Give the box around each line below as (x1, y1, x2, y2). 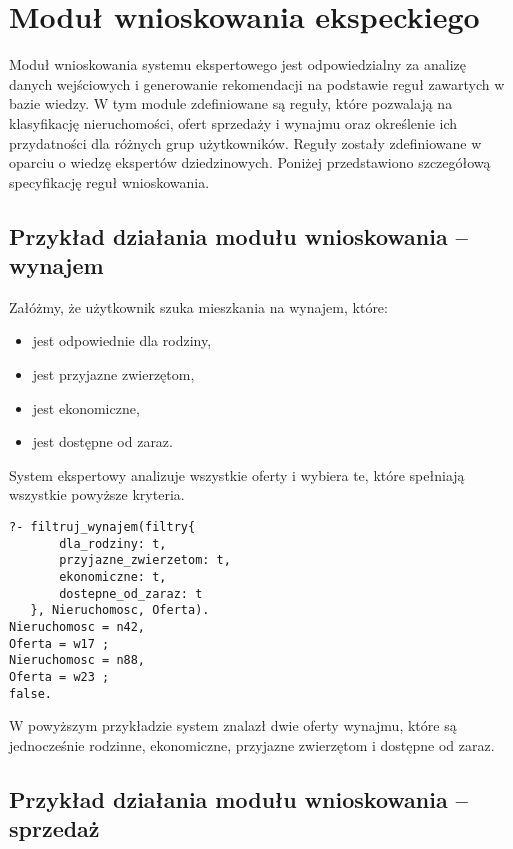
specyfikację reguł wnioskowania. (9, 171, 210, 192)
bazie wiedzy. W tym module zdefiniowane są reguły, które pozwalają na (9, 93, 453, 114)
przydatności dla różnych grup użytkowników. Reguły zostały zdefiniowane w (9, 132, 482, 153)
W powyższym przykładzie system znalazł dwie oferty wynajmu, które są (9, 715, 457, 736)
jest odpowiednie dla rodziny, (32, 330, 212, 351)
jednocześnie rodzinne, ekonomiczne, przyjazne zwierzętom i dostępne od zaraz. (9, 734, 495, 755)
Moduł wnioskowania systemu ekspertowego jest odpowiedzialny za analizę (9, 54, 466, 75)
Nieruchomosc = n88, (9, 653, 146, 668)
